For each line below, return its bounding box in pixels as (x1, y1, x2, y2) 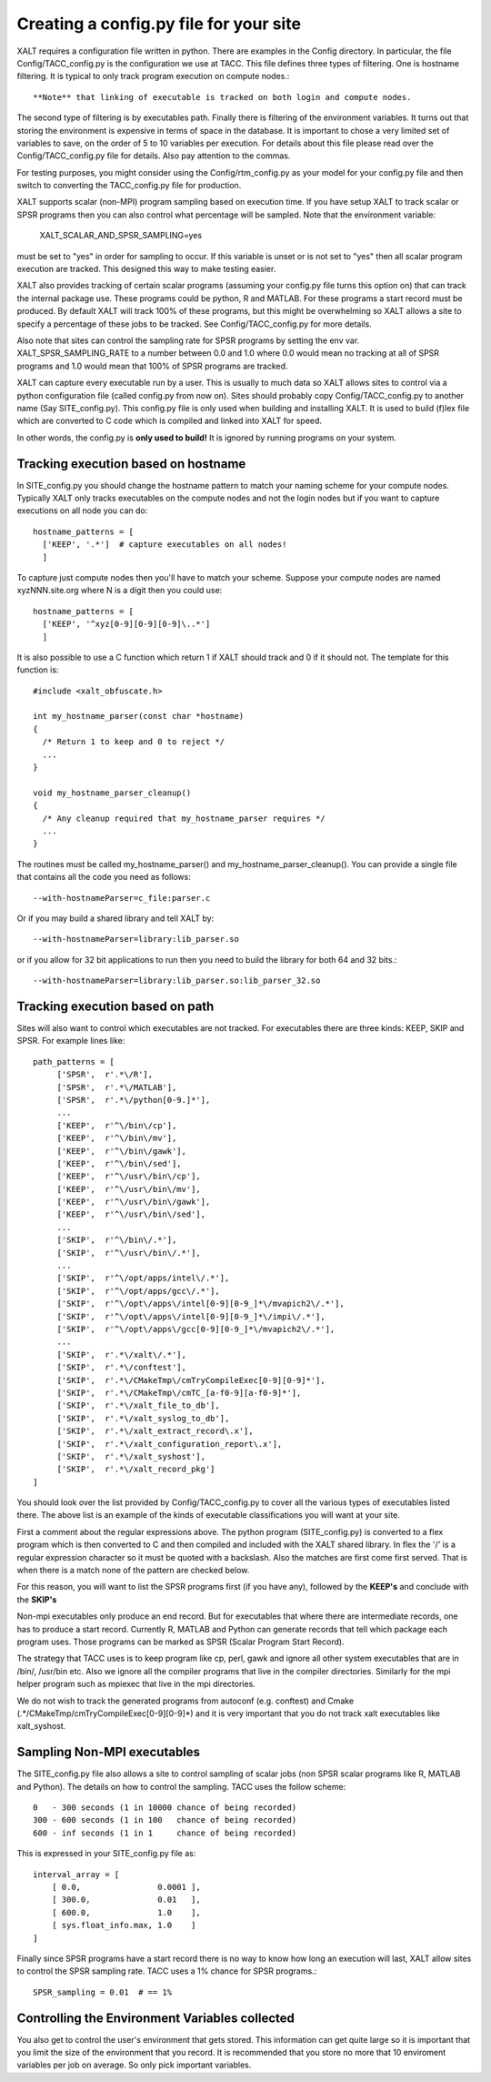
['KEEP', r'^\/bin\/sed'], (56, 1158, 182, 1168)
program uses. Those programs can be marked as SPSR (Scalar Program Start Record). (16, 1636, 345, 1647)
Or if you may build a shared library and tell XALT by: (16, 913, 215, 924)
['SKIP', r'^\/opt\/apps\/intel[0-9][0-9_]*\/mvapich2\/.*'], (56, 1299, 345, 1309)
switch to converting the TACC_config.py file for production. (16, 180, 242, 191)
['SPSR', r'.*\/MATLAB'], (56, 1082, 177, 1092)
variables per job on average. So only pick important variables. (16, 2059, 252, 2070)
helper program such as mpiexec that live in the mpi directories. (16, 1679, 256, 1690)
